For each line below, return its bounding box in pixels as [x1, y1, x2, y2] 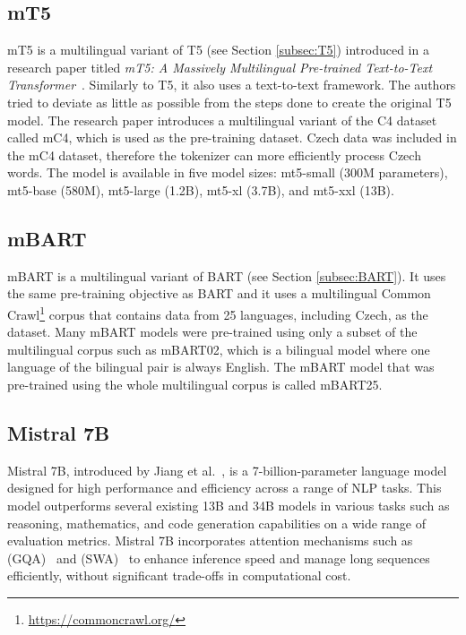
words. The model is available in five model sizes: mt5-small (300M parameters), [7, 163, 448, 182]
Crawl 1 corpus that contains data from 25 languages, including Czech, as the [7, 302, 428, 323]
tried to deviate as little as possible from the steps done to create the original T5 [7, 92, 452, 111]
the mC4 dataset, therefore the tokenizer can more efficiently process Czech [7, 145, 421, 164]
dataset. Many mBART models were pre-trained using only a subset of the [7, 322, 418, 341]
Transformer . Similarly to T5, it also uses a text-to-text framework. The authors [7, 75, 456, 94]
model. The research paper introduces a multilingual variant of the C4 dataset [7, 110, 437, 129]
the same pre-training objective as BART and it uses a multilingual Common [7, 284, 431, 303]
